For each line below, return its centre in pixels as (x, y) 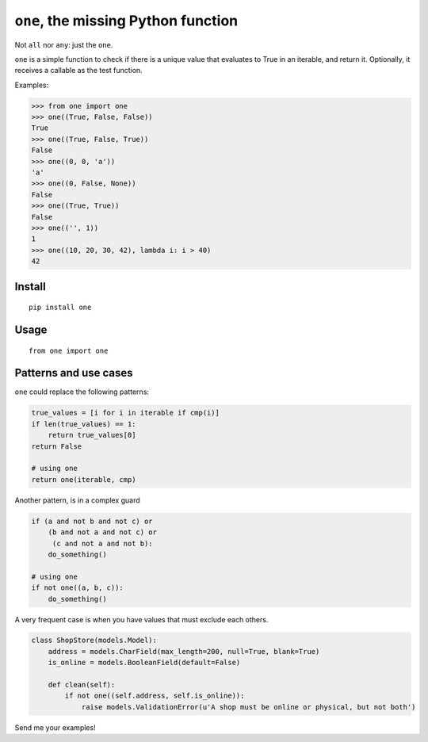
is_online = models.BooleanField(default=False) (144, 663)
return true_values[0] (92, 435)
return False (57, 446)
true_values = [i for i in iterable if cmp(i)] (125, 413)
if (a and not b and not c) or (92, 521)
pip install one (60, 308)
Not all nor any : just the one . (64, 44)
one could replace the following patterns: (82, 392)
